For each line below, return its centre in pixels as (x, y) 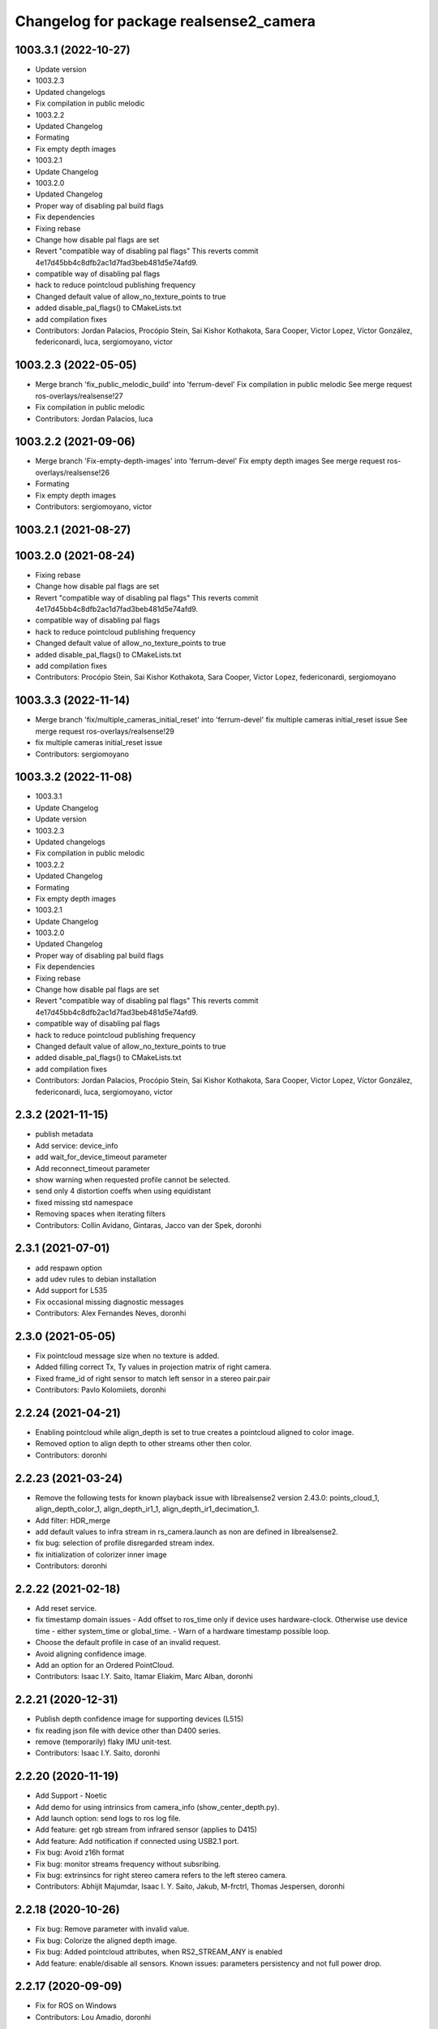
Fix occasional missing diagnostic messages (109, 1302)
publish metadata (64, 1134)
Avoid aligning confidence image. (91, 1654)
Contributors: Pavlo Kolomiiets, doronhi (101, 1390)
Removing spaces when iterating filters (101, 1214)
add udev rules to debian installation (96, 1279)
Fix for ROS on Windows (76, 2005)
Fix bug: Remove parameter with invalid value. (112, 1929)
